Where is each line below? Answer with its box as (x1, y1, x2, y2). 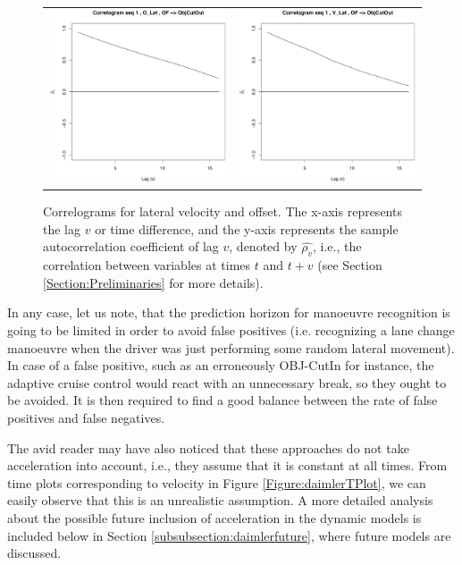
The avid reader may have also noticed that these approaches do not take (7, 438, 409, 457)
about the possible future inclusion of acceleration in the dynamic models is (7, 508, 422, 527)
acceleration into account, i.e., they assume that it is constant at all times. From (7, 456, 448, 475)
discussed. (7, 544, 62, 562)
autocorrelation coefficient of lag (43, 237, 219, 256)
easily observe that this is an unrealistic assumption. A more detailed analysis (7, 491, 433, 510)
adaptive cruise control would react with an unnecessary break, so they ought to (7, 373, 447, 392)
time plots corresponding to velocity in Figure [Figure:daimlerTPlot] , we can (7, 473, 426, 492)
